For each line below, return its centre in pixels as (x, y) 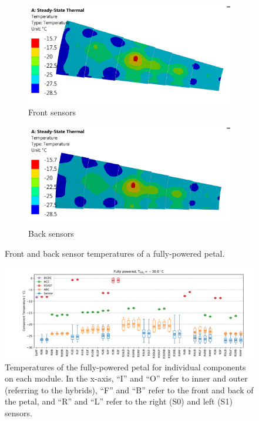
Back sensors (51, 233)
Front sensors (52, 112)
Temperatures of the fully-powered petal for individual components (125, 367)
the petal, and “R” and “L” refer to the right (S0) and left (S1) (119, 401)
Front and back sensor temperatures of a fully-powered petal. (115, 253)
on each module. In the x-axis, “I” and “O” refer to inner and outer (126, 378)
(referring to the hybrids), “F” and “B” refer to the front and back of (129, 389)
